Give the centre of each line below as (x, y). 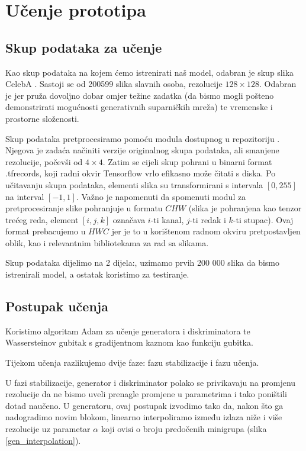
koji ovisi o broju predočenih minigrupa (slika (184, 429)
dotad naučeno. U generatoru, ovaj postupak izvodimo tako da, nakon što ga (144, 405)
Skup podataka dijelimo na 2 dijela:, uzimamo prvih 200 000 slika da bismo (143, 262)
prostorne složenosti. (42, 118)
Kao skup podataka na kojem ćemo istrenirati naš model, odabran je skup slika (150, 72)
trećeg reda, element (42, 219)
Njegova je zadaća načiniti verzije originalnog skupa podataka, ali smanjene (142, 150)
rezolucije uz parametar (48, 429)
